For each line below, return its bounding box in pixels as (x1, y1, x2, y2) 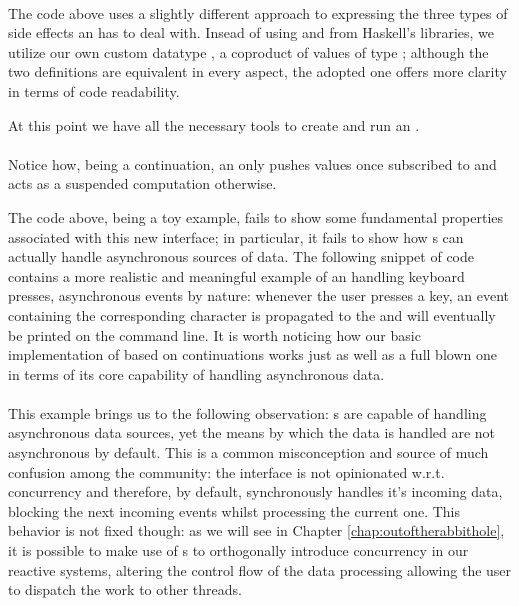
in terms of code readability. (8, 80, 180, 101)
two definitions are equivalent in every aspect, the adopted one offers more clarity (8, 61, 507, 82)
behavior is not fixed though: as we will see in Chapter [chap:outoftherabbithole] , (8, 520, 505, 541)
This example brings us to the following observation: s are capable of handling (8, 402, 487, 423)
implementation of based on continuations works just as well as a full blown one (8, 344, 497, 365)
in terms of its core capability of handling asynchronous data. (8, 363, 385, 384)
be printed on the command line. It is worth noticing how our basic (8, 324, 421, 345)
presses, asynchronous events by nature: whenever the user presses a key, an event (8, 285, 510, 306)
